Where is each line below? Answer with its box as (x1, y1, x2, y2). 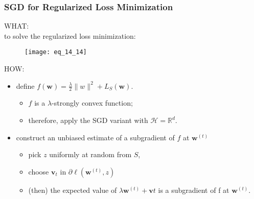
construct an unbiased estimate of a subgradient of (16, 132, 175, 142)
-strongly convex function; (52, 97, 133, 108)
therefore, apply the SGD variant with (28, 115, 148, 126)
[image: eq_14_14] (25, 48, 87, 56)
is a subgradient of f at (158, 184, 229, 195)
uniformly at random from (49, 149, 132, 160)
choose (28, 166, 49, 177)
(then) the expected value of (28, 184, 117, 195)
